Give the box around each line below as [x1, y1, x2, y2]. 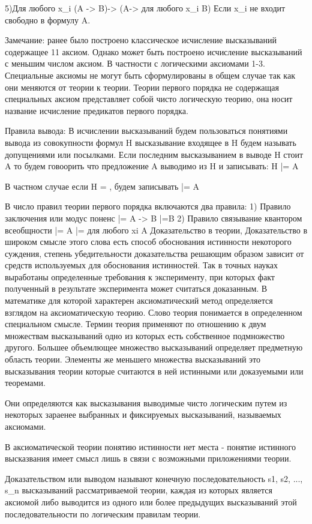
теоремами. [5, 376, 46, 389]
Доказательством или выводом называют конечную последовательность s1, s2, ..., [5, 472, 303, 484]
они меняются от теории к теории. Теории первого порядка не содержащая [5, 80, 279, 93]
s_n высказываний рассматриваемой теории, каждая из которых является [5, 484, 272, 496]
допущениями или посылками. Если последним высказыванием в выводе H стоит [5, 148, 304, 160]
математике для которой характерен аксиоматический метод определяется [5, 294, 273, 307]
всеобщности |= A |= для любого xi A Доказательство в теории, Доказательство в [5, 223, 308, 236]
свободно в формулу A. [5, 13, 91, 26]
